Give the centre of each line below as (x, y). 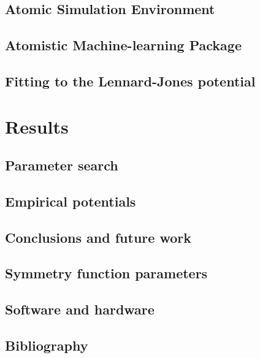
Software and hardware (80, 309)
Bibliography (47, 345)
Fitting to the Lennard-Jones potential (130, 81)
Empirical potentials (71, 201)
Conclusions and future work (98, 237)
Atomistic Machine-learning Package (123, 45)
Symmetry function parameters (106, 273)
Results (37, 126)
